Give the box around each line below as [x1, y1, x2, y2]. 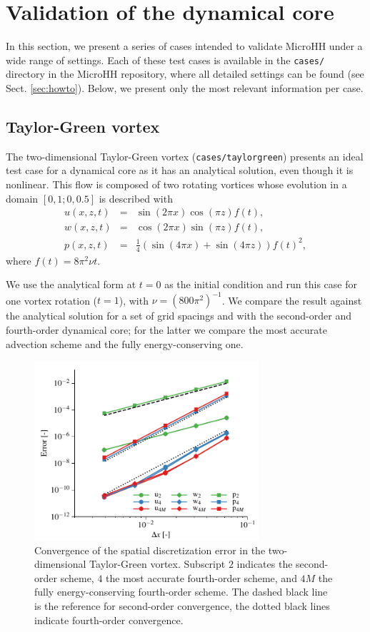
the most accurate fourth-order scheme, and [106, 570, 297, 585]
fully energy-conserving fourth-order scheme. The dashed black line [34, 584, 328, 599]
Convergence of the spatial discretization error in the [34, 542, 266, 557]
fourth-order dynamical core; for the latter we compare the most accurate [6, 322, 327, 337]
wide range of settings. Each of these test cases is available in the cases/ [6, 52, 325, 67]
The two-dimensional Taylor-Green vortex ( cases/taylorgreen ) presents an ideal [6, 148, 364, 163]
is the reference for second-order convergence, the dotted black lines [34, 598, 330, 613]
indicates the [236, 556, 293, 571]
